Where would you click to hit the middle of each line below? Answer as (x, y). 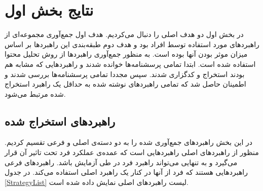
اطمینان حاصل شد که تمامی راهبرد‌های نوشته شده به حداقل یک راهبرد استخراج (125, 84)
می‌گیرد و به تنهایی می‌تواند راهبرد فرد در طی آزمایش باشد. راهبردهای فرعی (121, 162)
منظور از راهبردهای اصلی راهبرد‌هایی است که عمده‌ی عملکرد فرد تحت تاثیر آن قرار (132, 152)
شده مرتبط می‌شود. (35, 93)
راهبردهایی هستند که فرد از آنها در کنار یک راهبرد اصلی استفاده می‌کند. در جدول (126, 172)
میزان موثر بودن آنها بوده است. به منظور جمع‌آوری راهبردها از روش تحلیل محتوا (126, 54)
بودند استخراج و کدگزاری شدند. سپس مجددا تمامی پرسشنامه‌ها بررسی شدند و (125, 74)
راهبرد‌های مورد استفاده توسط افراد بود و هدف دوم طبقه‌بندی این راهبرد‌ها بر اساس (132, 44)
